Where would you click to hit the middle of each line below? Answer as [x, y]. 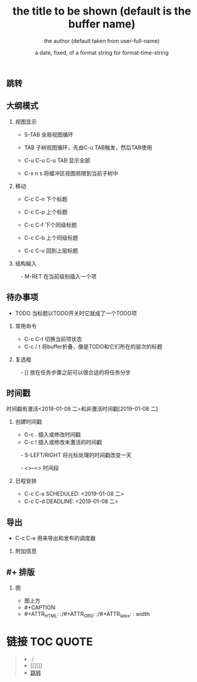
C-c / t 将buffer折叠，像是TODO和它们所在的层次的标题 [93, 346]
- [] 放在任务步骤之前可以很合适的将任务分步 [76, 372]
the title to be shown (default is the [102, 11]
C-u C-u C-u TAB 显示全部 [57, 160]
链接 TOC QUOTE [50, 642]
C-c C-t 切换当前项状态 [53, 339]
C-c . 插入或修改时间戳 [52, 434]
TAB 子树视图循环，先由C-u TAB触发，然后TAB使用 [88, 147]
